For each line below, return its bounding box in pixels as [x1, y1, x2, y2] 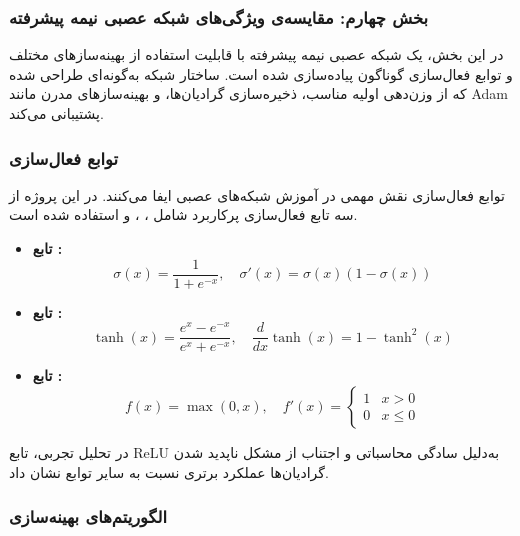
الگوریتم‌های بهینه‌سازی [9, 504, 168, 529]
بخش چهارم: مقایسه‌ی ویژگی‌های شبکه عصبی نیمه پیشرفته [9, 4, 429, 29]
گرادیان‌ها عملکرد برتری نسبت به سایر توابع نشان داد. [9, 461, 329, 482]
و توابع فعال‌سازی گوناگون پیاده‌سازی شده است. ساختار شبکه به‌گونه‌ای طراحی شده [9, 63, 513, 84]
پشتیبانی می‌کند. [9, 103, 104, 123]
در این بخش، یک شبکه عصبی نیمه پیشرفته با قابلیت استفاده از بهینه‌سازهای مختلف [9, 44, 504, 65]
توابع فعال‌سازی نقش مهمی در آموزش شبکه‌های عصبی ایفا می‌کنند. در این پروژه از [9, 184, 505, 205]
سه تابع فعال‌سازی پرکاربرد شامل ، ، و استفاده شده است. [9, 204, 358, 225]
